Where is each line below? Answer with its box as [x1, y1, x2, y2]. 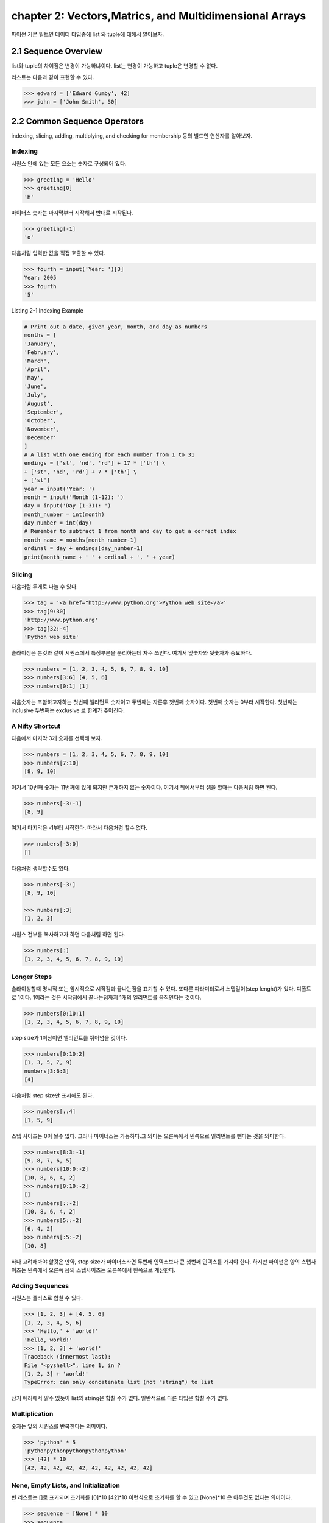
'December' [24, 434, 57, 441]
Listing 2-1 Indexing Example [11, 307, 83, 314]
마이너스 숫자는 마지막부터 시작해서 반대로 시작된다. [11, 209, 133, 216]
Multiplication [11, 1410, 54, 1418]
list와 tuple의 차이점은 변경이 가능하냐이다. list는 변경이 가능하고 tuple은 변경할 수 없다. [11, 62, 218, 69]
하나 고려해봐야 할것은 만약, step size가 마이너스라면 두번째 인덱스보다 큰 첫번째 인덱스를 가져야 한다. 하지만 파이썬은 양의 [11, 1258, 300, 1265]
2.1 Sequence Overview [11, 46, 103, 57]
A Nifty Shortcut [11, 722, 61, 730]
